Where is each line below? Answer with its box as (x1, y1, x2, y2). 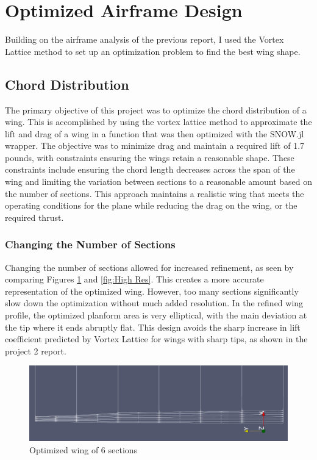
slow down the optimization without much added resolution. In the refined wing (5, 296, 304, 309)
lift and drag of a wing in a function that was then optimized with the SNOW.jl (5, 127, 304, 140)
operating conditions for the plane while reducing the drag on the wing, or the (5, 199, 297, 212)
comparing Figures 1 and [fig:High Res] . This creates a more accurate (5, 273, 264, 286)
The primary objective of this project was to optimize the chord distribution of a (5, 103, 307, 116)
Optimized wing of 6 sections (29, 444, 138, 456)
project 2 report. (5, 344, 66, 357)
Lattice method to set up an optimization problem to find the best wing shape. (5, 45, 301, 57)
